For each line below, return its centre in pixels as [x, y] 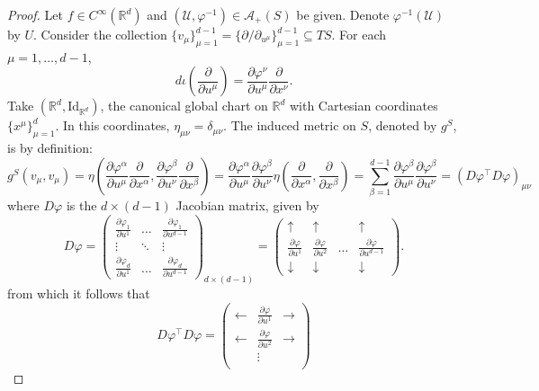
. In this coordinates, [112, 125]
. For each [359, 34]
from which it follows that [79, 293]
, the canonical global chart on [184, 106]
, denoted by [403, 125]
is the [81, 205]
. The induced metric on [290, 125]
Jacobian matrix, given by [247, 205]
